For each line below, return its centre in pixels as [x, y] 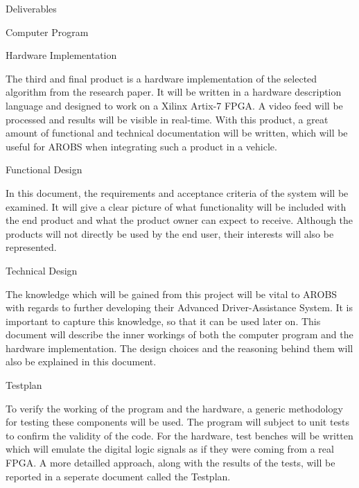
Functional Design [44, 169]
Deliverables [31, 8]
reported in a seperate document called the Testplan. [118, 476]
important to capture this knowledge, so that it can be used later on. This [163, 321]
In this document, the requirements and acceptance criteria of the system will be [177, 192]
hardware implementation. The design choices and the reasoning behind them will [179, 348]
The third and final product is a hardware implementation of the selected [161, 78]
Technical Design [42, 270]
